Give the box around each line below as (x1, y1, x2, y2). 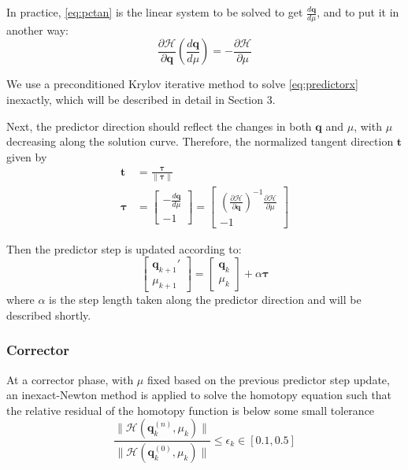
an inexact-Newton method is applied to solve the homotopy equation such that (6, 387, 392, 403)
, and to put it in (317, 4, 399, 20)
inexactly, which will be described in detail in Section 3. (6, 91, 276, 108)
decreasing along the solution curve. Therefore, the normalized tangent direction (6, 133, 394, 150)
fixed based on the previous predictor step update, (147, 371, 390, 387)
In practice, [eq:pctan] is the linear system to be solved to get (6, 4, 303, 20)
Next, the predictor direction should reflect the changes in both (6, 117, 312, 134)
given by (6, 148, 47, 165)
